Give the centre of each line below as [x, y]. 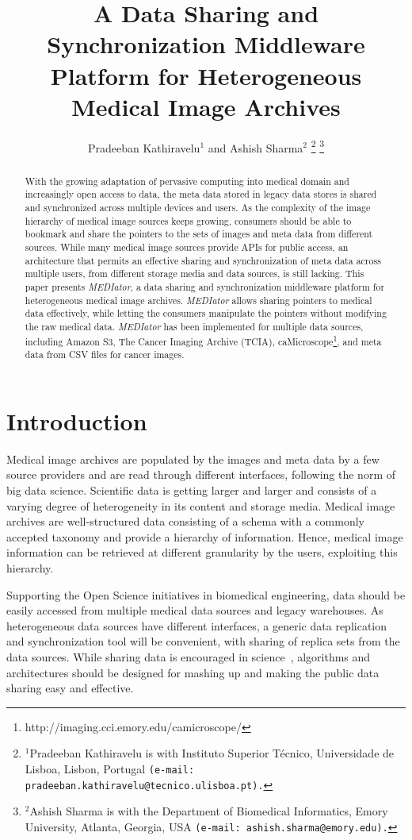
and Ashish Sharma [256, 147]
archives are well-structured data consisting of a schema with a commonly [185, 521]
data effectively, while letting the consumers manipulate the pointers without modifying [206, 313]
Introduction [77, 420]
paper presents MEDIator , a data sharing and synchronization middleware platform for [205, 286]
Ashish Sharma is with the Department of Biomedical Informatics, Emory [209, 811]
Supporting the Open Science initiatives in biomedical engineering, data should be [206, 594]
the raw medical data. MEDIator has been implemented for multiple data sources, [194, 326]
